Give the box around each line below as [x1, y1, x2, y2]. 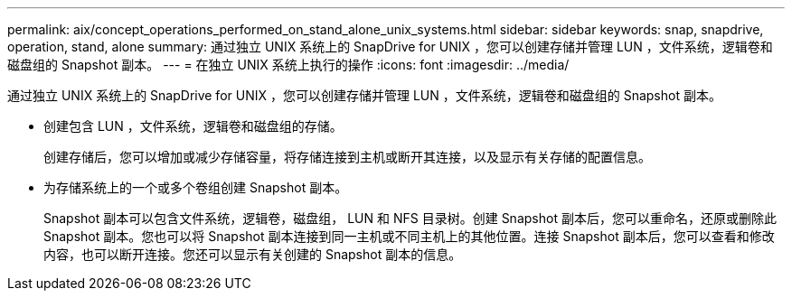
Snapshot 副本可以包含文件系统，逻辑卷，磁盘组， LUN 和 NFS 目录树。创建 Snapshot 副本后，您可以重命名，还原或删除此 [43, 210, 777, 226]
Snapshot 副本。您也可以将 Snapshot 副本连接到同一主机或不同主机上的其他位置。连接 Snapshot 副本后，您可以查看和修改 [43, 228, 775, 244]
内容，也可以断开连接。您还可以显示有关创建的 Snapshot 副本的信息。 [43, 247, 462, 262]
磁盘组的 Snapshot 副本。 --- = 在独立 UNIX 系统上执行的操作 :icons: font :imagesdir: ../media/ [7, 57, 570, 72]
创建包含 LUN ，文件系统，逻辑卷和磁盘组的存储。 [43, 118, 343, 134]
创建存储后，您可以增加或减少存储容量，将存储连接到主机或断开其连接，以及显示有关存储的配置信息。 [43, 149, 651, 164]
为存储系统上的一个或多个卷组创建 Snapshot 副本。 [43, 180, 348, 195]
